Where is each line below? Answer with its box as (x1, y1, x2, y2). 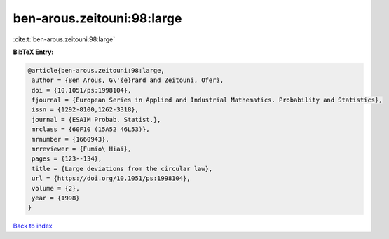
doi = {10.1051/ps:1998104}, (32, 86, 132, 94)
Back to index (13, 221, 53, 231)
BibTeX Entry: (13, 48, 54, 56)
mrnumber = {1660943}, (32, 135, 110, 143)
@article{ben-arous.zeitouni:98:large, (27, 67, 165, 74)
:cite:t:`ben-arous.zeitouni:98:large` (13, 35, 116, 43)
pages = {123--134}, (32, 155, 102, 163)
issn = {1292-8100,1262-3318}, (32, 106, 139, 114)
